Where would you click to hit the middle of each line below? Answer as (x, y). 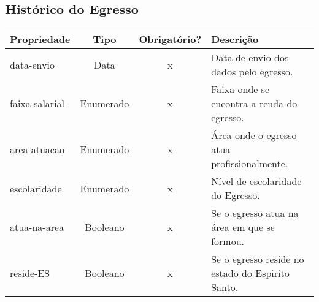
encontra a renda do (254, 104)
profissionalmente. (250, 164)
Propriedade (40, 39)
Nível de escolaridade (256, 181)
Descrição (235, 39)
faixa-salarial (37, 104)
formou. (228, 241)
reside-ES (30, 273)
